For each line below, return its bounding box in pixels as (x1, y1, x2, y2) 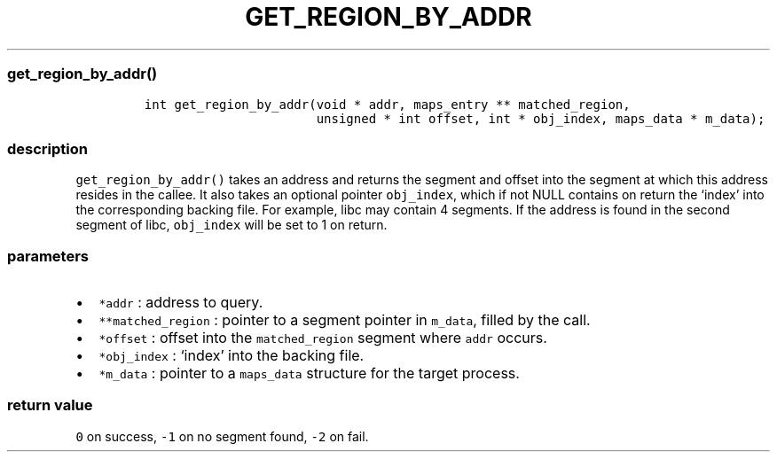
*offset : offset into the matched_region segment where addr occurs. (98, 329, 547, 346)
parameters (7, 246, 89, 265)
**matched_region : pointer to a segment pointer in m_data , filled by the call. (98, 311, 591, 329)
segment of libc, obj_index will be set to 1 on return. (75, 217, 388, 233)
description (7, 139, 88, 158)
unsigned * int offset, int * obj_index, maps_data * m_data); (316, 111, 765, 126)
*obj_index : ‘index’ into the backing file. (98, 346, 365, 364)
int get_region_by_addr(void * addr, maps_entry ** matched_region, (144, 97, 631, 112)
